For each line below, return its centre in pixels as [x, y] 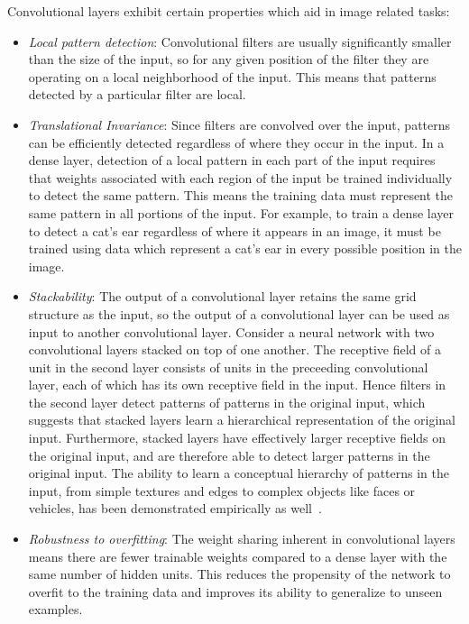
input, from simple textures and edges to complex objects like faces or [222, 490]
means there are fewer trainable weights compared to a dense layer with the [238, 556]
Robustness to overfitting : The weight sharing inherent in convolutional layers [242, 539]
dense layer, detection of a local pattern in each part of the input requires [232, 160]
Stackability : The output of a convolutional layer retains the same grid [222, 296]
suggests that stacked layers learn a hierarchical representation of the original [242, 420]
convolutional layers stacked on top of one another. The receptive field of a [234, 349]
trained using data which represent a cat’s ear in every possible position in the [245, 248]
